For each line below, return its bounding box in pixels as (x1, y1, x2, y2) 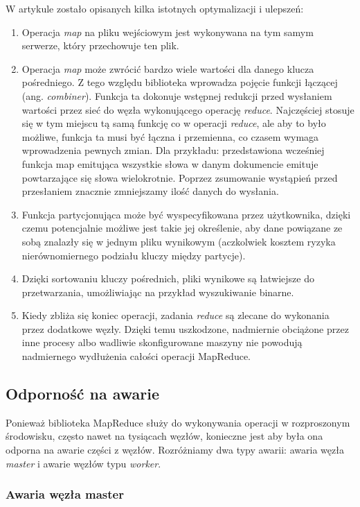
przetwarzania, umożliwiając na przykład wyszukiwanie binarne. (21, 284, 294, 299)
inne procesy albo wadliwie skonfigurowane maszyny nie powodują (21, 335, 303, 350)
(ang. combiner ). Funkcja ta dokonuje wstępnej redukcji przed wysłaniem (21, 88, 332, 103)
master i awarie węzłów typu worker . (6, 456, 161, 470)
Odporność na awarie (6, 383, 159, 404)
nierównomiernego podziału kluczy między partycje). (21, 248, 246, 262)
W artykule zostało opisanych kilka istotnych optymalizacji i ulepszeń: (6, 1, 304, 15)
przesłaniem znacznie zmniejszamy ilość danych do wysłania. (21, 184, 279, 198)
